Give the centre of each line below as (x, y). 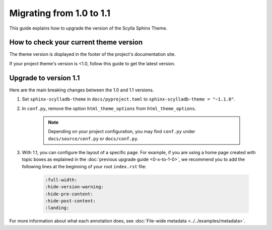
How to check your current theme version (76, 42)
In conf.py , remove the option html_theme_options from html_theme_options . (109, 108)
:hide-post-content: (70, 201)
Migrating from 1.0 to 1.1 (60, 13)
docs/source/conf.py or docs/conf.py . (93, 139)
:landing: (57, 208)
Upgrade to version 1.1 (45, 78)
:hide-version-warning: (75, 187)
